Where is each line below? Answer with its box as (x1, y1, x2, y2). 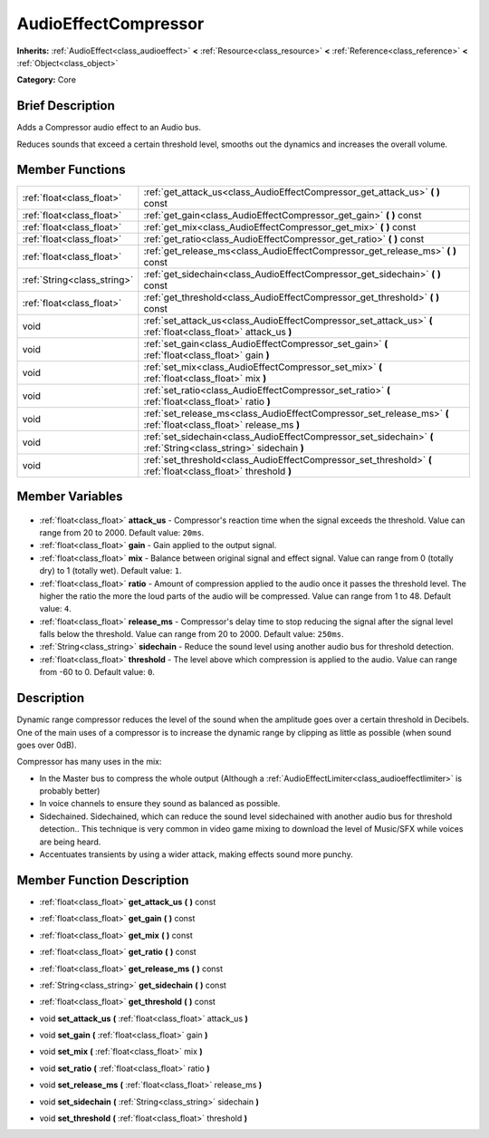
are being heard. (39, 836, 101, 847)
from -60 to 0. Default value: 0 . (39, 667, 156, 678)
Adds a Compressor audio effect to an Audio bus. (16, 122, 202, 133)
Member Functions (16, 162, 126, 178)
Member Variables (16, 488, 123, 504)
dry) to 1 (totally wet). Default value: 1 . (39, 565, 182, 576)
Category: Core (16, 74, 77, 85)
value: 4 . (39, 603, 72, 614)
